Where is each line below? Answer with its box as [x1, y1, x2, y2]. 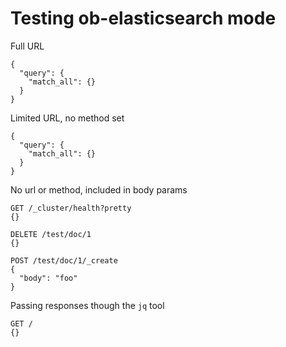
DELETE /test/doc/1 [10, 229, 92, 239]
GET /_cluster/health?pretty [10, 203, 132, 213]
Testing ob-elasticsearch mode [10, 7, 277, 30]
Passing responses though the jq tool [10, 299, 165, 311]
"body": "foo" [19, 273, 78, 283]
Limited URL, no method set [10, 112, 125, 124]
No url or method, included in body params [10, 183, 188, 196]
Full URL [10, 40, 45, 52]
